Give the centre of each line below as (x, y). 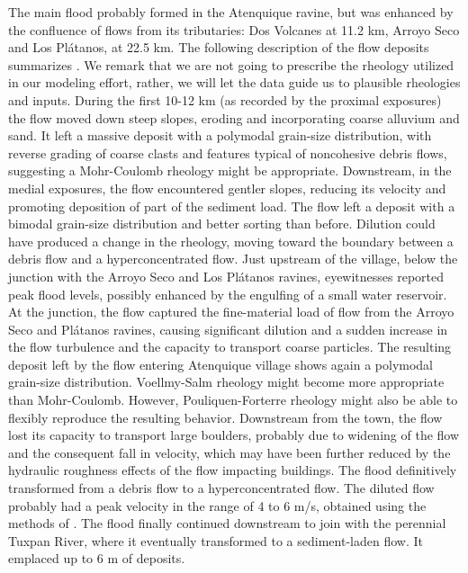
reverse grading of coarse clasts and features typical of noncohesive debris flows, (228, 152)
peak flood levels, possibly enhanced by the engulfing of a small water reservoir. (228, 294)
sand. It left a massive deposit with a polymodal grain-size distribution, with (220, 135)
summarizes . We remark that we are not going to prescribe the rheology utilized (231, 64)
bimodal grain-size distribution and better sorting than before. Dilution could (222, 224)
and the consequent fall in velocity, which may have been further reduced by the (229, 452)
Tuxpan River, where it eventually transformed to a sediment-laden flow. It (216, 540)
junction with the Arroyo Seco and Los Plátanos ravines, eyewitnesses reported (226, 276)
